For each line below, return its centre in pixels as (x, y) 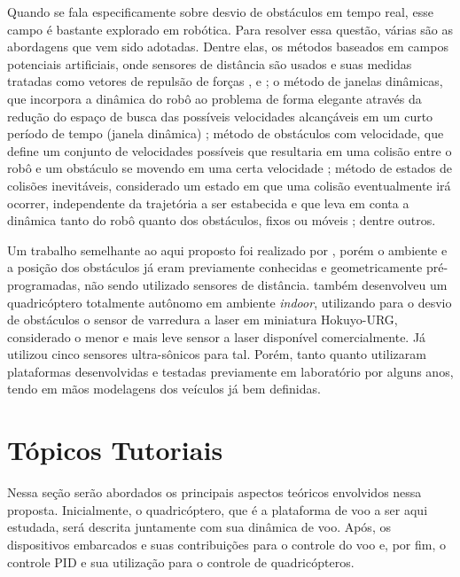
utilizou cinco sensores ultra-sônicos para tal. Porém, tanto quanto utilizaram (217, 354)
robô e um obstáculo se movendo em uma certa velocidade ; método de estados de (230, 168)
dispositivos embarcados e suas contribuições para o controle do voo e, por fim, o (226, 544)
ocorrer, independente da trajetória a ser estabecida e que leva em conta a (208, 203)
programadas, (44, 284)
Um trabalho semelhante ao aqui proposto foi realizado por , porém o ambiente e (227, 250)
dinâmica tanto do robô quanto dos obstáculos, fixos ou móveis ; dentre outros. (222, 220)
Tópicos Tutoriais (115, 450)
